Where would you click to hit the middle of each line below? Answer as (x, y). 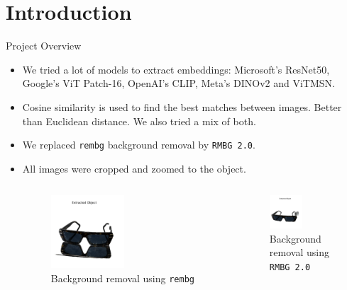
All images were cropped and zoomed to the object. (134, 168)
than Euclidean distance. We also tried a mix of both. (139, 121)
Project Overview (44, 46)
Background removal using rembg (122, 278)
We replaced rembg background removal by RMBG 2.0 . (139, 145)
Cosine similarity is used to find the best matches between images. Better (182, 106)
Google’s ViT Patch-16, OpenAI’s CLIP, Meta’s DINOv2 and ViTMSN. (178, 83)
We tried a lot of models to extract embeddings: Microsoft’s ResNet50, (176, 69)
